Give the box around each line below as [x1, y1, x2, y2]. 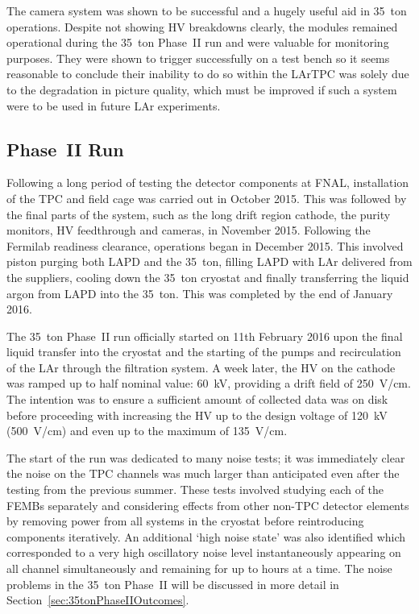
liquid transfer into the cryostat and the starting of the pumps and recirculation [6, 343, 401, 360]
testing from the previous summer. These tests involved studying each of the [6, 481, 384, 498]
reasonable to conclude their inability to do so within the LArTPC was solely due [6, 65, 409, 82]
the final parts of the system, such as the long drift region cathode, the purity [6, 205, 391, 222]
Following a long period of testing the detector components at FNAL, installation [6, 174, 409, 191]
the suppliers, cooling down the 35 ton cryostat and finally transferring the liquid [6, 268, 409, 285]
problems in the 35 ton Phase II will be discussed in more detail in [6, 575, 339, 592]
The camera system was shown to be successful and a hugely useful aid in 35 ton [6, 2, 407, 19]
